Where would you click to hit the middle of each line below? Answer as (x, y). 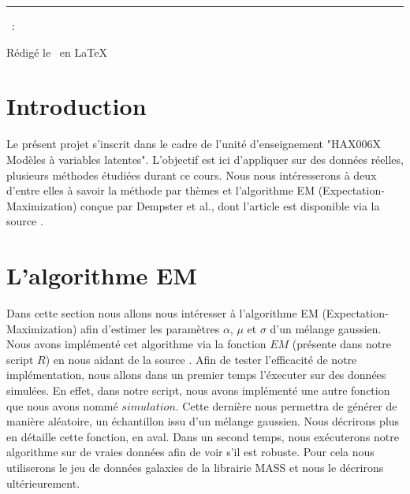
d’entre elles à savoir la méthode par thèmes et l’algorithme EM (160, 190)
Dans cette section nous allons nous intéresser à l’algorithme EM (162, 313)
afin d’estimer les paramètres (150, 328)
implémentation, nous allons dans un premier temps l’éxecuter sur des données (196, 375)
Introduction (76, 106)
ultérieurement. (43, 483)
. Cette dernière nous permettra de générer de (286, 405)
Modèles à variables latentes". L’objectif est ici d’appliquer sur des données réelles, (205, 159)
